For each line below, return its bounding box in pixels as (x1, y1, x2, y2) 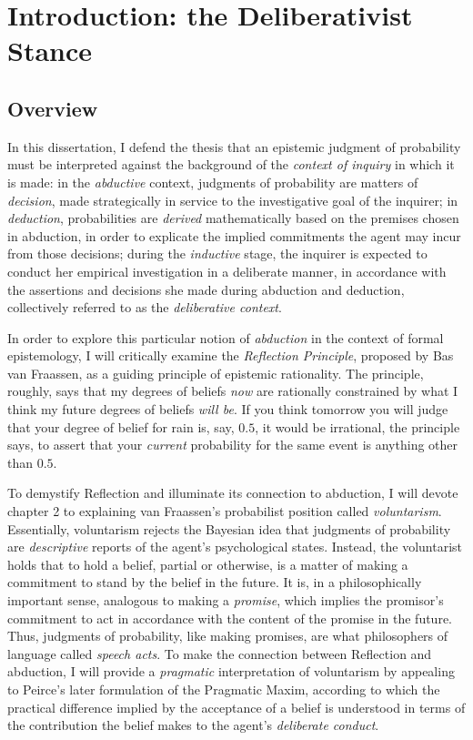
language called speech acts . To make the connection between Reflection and (7, 644, 432, 663)
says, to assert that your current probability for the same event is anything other (7, 435, 458, 454)
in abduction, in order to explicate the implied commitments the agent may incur (7, 226, 461, 245)
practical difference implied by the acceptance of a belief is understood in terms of (7, 697, 466, 716)
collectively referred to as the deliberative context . (7, 298, 282, 317)
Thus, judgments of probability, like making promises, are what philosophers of (7, 626, 448, 645)
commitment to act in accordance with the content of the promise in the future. (7, 608, 452, 627)
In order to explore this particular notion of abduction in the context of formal (7, 328, 444, 347)
